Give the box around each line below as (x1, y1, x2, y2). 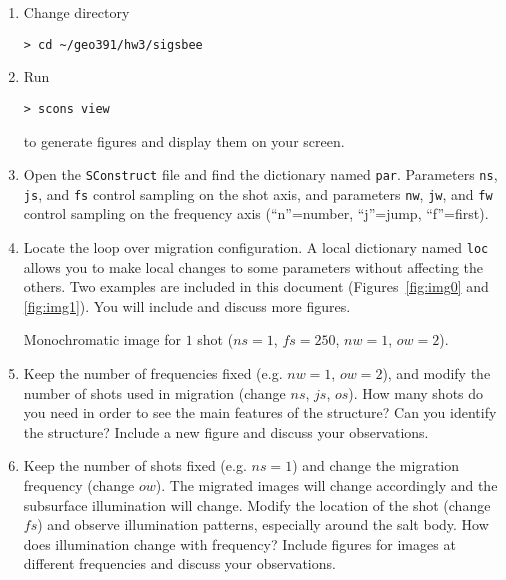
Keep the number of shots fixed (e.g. (23, 455, 247, 476)
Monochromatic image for (23, 329, 181, 350)
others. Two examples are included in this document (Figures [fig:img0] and (23, 276, 489, 297)
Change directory (23, 2, 130, 22)
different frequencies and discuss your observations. (23, 553, 336, 574)
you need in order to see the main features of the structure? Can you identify (23, 402, 497, 423)
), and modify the (382, 363, 491, 384)
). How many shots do (348, 382, 484, 403)
